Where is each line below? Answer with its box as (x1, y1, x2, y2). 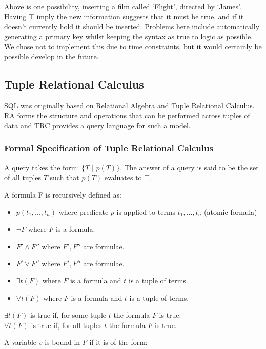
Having (4, 11, 27, 21)
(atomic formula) (204, 206, 257, 217)
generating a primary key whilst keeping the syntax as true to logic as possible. (4, 31, 253, 41)
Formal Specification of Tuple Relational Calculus (4, 142, 213, 155)
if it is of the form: (89, 337, 148, 347)
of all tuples (4, 172, 42, 183)
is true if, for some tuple (30, 310, 107, 320)
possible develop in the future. (4, 51, 99, 61)
